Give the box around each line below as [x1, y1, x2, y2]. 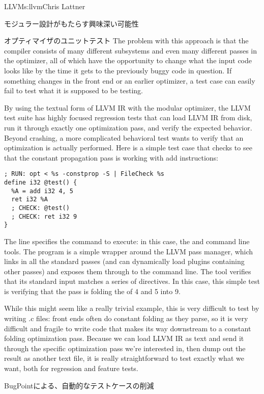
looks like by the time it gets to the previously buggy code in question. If [4, 65, 232, 75]
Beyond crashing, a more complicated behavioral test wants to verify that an [4, 132, 244, 143]
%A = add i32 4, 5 [11, 187, 74, 195]
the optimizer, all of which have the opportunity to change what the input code [4, 55, 252, 66]
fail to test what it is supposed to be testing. [4, 85, 143, 96]
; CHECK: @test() [11, 204, 70, 212]
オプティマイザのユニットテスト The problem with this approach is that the [4, 35, 249, 46]
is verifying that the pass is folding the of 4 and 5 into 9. [4, 285, 181, 296]
